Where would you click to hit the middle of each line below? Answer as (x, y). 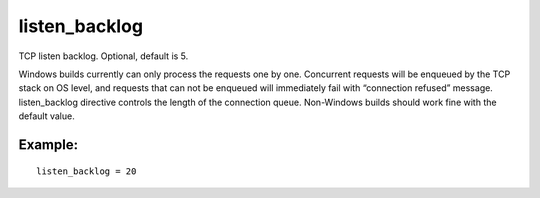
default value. (46, 116)
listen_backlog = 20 (86, 171)
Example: (48, 144)
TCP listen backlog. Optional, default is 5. (103, 56)
